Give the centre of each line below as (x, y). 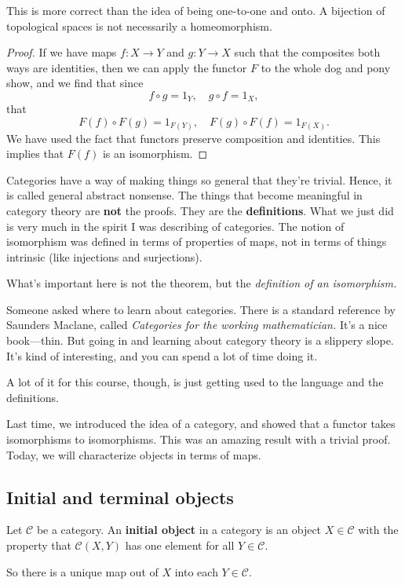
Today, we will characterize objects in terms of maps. (134, 454)
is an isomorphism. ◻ (155, 154)
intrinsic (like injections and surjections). (104, 256)
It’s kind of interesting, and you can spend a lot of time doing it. (162, 355)
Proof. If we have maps (62, 52)
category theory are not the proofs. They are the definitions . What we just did (200, 210)
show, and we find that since (75, 83)
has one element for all (180, 545)
